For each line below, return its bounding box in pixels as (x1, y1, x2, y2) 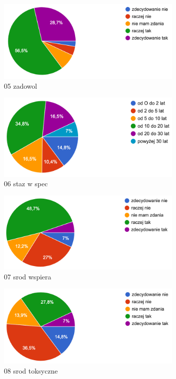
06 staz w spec (4, 178, 48, 189)
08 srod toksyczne (4, 365, 58, 376)
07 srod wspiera (4, 271, 51, 281)
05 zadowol (4, 80, 37, 91)
